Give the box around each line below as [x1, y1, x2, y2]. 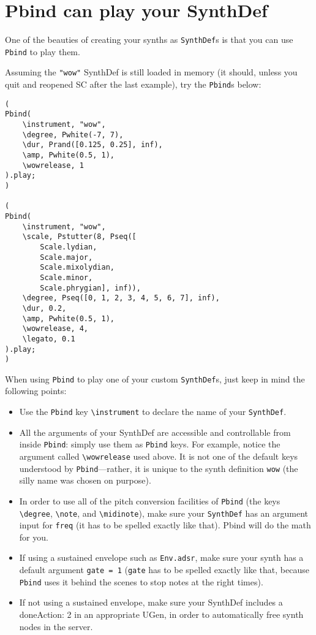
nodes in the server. [19, 620, 93, 633]
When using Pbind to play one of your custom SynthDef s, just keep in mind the [5, 372, 305, 385]
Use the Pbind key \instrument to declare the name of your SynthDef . [19, 405, 287, 418]
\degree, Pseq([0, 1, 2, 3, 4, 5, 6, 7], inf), [22, 294, 220, 303]
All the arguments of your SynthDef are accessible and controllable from [19, 425, 291, 438]
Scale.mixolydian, [40, 263, 115, 272]
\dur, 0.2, [22, 303, 67, 313]
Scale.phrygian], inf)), [40, 283, 141, 292]
